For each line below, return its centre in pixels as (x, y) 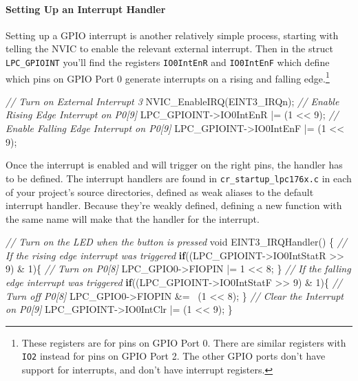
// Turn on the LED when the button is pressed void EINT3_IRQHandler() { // (176, 242)
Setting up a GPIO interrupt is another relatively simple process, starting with (172, 35)
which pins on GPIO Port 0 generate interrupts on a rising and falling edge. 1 (168, 77)
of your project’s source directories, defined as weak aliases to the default (160, 192)
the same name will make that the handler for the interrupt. (133, 218)
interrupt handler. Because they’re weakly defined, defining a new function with (174, 205)
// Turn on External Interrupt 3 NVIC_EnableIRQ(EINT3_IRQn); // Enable (172, 101)
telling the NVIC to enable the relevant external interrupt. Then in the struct (169, 48)
